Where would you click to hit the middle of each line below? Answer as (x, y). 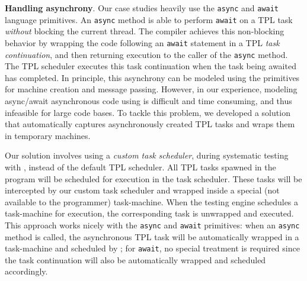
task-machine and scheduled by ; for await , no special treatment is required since (152, 248)
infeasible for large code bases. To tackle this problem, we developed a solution (148, 112)
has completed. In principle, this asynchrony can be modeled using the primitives (152, 77)
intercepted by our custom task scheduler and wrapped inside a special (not (142, 190)
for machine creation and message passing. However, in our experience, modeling (151, 89)
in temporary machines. (48, 135)
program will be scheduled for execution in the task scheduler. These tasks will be (153, 178)
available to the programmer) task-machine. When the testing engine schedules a (152, 201)
